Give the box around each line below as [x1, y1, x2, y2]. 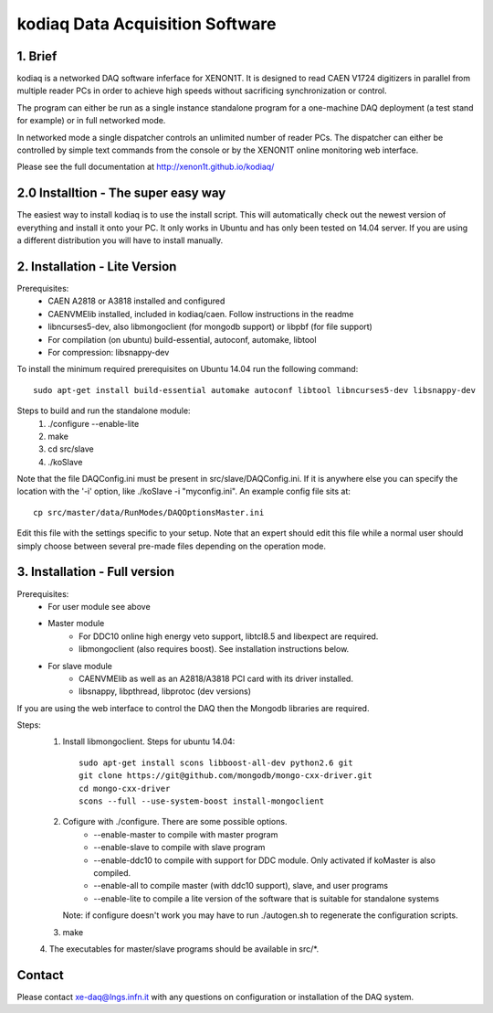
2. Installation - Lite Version [16, 259, 177, 274]
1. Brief [16, 48, 58, 64]
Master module [47, 618, 105, 629]
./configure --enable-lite [47, 418, 140, 429]
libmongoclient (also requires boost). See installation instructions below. [79, 644, 350, 655]
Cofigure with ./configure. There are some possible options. [62, 816, 288, 827]
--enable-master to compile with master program [93, 828, 278, 840]
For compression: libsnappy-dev [47, 347, 170, 357]
